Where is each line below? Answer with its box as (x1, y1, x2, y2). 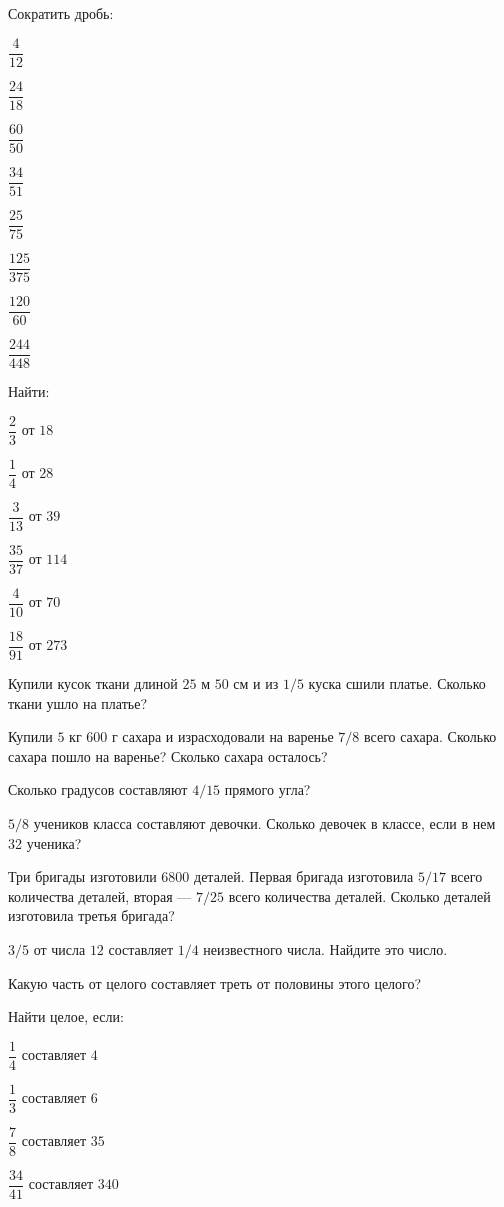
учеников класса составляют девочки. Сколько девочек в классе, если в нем (33, 813, 496, 834)
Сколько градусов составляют (8, 779, 188, 800)
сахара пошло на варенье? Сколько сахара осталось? (8, 745, 328, 766)
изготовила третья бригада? (8, 905, 175, 926)
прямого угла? (224, 779, 311, 800)
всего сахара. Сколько (364, 726, 497, 747)
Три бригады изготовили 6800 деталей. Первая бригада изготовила (8, 866, 414, 887)
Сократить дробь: (8, 3, 114, 23)
